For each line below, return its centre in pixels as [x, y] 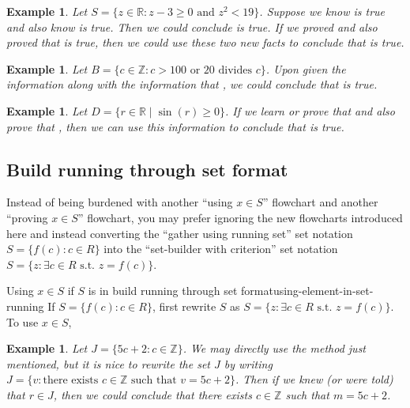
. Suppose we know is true [322, 11]
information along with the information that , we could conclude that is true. [192, 84]
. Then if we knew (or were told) [314, 379]
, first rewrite [184, 306]
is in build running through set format [181, 291]
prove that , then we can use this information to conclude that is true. [175, 126]
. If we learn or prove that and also [310, 110]
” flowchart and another [320, 202]
